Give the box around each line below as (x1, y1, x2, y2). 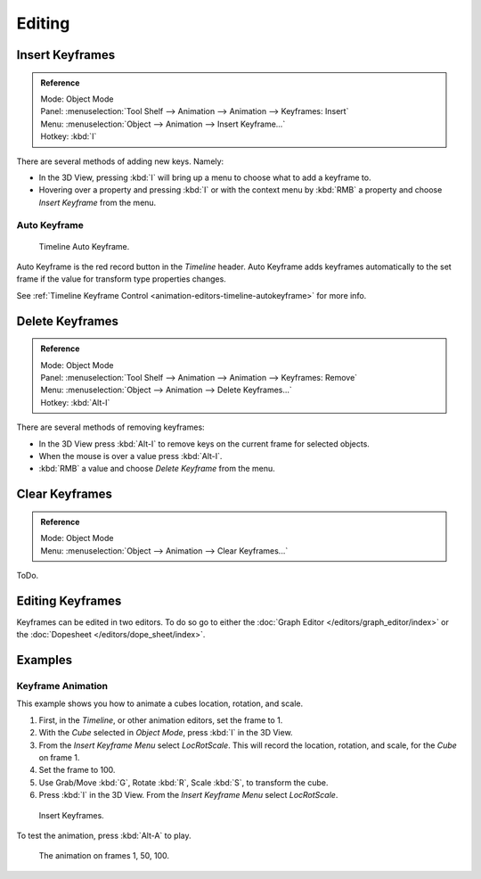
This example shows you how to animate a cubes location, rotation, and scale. (16, 698, 303, 709)
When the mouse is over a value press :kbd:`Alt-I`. (38, 450, 223, 461)
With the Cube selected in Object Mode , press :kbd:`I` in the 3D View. (38, 727, 293, 738)
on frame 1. (38, 752, 80, 762)
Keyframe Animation (16, 680, 109, 692)
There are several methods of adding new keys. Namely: (16, 156, 224, 167)
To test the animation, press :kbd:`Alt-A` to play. (16, 830, 192, 841)
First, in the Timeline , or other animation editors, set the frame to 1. (38, 714, 283, 726)
